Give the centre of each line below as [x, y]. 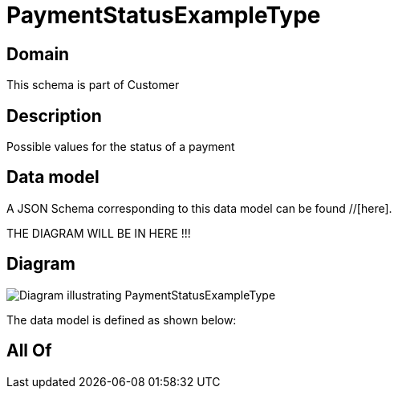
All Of [29, 351]
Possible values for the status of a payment [121, 147]
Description [54, 116]
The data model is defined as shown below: [122, 320]
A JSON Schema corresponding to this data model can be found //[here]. [199, 208]
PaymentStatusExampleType [164, 15]
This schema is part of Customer [93, 85]
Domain [38, 54]
